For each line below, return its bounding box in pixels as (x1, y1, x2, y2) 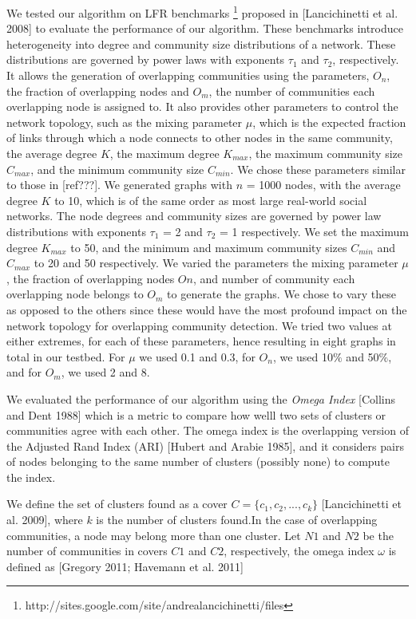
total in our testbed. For (6, 348, 125, 365)
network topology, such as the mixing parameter (6, 113, 243, 130)
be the (363, 526, 394, 543)
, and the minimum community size (30, 160, 204, 177)
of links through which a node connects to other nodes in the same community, (6, 129, 393, 146)
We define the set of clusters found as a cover (6, 495, 228, 512)
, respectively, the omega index (224, 542, 374, 559)
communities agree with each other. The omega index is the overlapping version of (6, 422, 409, 439)
